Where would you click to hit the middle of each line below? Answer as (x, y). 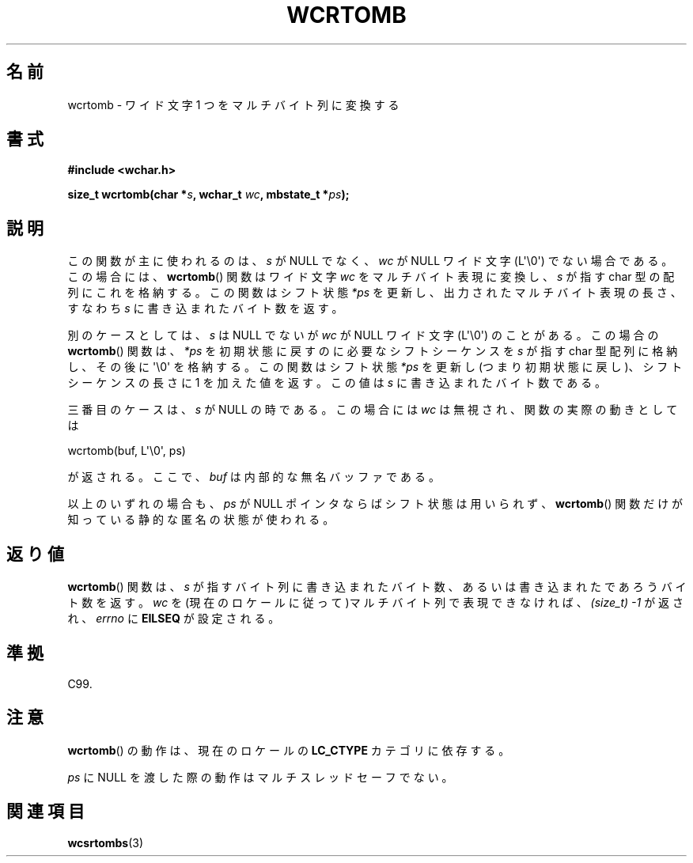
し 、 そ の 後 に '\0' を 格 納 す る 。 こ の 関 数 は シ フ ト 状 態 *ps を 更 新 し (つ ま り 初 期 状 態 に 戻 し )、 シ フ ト (375, 367)
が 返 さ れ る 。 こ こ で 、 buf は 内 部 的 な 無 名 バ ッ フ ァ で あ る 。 (254, 477)
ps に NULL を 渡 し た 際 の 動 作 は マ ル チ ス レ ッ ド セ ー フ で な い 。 (260, 777)
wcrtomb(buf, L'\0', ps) (127, 451)
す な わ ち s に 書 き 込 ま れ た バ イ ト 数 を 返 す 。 (205, 308)
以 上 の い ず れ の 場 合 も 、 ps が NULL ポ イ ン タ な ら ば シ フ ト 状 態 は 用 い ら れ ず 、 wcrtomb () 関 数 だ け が (375, 504)
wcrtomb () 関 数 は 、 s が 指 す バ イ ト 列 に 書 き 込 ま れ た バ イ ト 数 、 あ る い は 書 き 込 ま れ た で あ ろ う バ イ (377, 587)
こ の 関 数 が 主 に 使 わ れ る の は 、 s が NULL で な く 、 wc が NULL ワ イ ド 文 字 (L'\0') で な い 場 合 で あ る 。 (370, 261)
